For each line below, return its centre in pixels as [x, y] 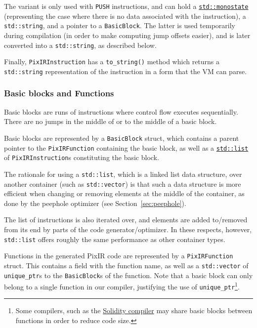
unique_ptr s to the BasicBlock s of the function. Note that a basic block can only [128, 275]
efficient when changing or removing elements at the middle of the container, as [124, 193]
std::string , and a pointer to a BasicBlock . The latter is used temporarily [120, 25]
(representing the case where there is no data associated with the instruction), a [125, 16]
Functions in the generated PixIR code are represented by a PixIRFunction [119, 256]
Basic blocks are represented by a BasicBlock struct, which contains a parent [122, 138]
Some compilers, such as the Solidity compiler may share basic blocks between [134, 310]
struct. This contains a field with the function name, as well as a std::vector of [126, 265]
